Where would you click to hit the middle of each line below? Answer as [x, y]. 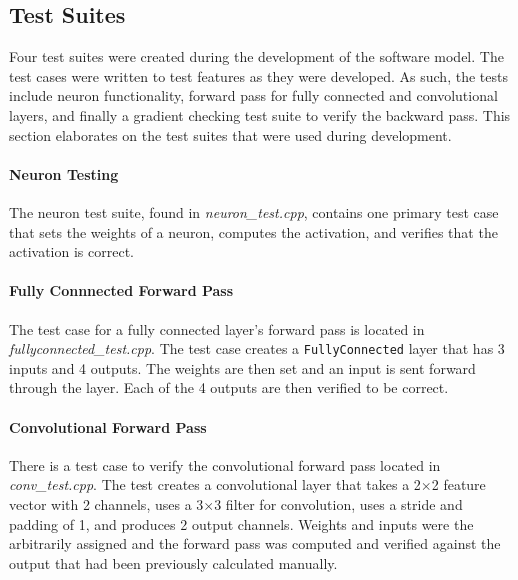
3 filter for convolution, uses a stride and [338, 503]
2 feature [458, 484]
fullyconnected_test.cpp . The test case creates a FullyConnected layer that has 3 [257, 348]
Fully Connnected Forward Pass [121, 290]
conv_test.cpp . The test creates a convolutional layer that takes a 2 [215, 484]
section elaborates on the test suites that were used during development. [230, 134]
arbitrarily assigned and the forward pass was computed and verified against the [255, 543]
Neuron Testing [64, 173]
